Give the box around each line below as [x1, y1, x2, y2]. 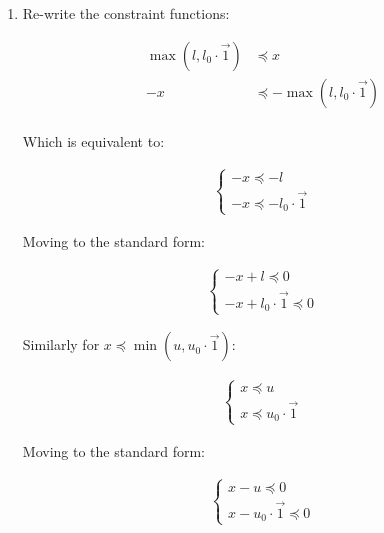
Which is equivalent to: [22, 130, 165, 151]
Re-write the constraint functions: [22, 3, 230, 23]
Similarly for [22, 334, 100, 355]
